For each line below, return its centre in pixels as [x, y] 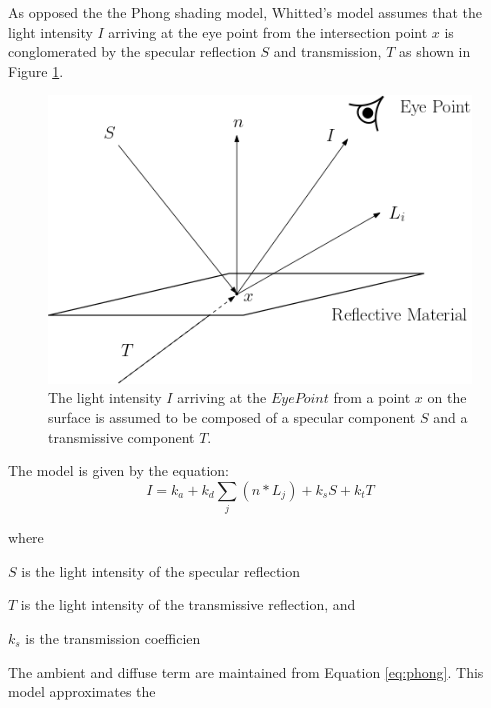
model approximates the [82, 691]
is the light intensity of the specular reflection [161, 570]
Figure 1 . [36, 70]
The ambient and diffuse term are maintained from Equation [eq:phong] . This [246, 671]
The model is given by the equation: [118, 470]
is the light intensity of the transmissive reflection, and [188, 604]
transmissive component [121, 436]
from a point [372, 397]
